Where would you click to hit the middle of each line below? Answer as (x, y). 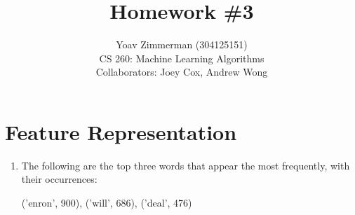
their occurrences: (59, 179)
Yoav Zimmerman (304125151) (182, 44)
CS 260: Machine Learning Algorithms (182, 58)
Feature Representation (121, 131)
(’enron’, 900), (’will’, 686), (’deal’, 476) (107, 203)
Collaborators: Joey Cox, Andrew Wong (182, 72)
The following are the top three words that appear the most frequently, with (186, 165)
